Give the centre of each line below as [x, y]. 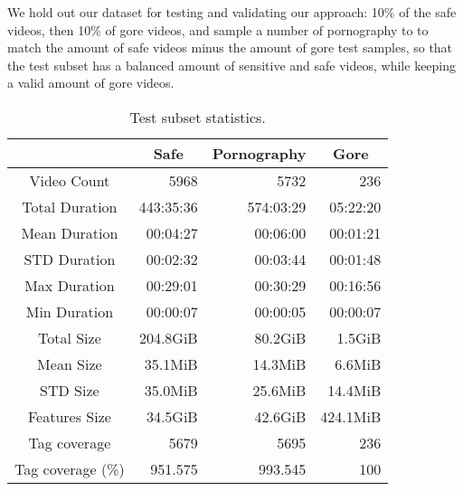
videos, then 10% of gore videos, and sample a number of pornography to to [218, 29]
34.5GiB [172, 416]
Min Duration [70, 311]
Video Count [70, 180]
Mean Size [70, 364]
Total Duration [70, 206]
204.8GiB [168, 337]
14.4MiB [354, 390]
